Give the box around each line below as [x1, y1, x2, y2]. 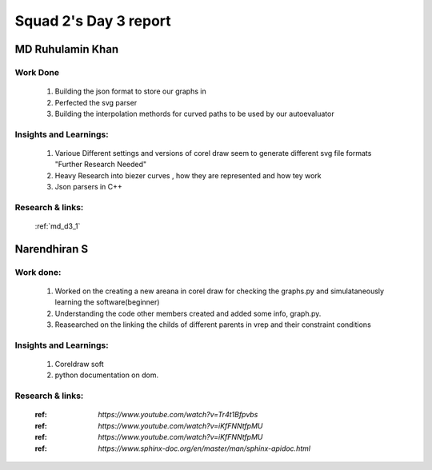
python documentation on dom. [54, 370, 159, 380]
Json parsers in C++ [54, 182, 123, 192]
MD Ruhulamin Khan [14, 42, 119, 56]
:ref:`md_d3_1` [34, 221, 81, 231]
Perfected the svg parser [54, 98, 138, 107]
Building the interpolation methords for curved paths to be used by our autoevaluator [54, 109, 335, 118]
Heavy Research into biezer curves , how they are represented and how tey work [54, 170, 322, 180]
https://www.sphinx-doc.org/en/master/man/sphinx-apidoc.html [98, 444, 311, 453]
